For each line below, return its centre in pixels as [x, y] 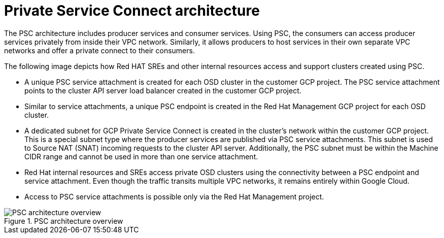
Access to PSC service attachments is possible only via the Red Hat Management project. [174, 196]
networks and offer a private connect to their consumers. [99, 50]
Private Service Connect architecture [132, 11]
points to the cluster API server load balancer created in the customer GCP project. [163, 90]
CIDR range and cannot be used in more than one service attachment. [141, 156]
